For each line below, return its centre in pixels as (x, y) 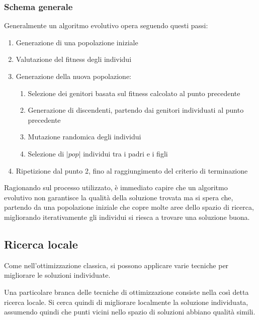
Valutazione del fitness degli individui (74, 59)
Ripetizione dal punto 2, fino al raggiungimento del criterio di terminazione (132, 170)
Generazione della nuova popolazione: (74, 76)
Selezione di (46, 153)
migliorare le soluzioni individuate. (57, 275)
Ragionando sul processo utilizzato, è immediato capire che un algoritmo (116, 187)
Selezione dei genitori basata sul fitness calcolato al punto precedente (134, 93)
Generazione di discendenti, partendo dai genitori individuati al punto (136, 110)
